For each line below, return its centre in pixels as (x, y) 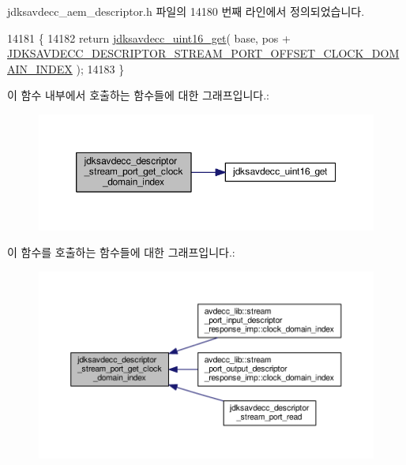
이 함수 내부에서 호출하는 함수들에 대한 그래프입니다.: (138, 95)
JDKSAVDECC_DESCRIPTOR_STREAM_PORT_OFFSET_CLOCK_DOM (203, 53)
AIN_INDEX (40, 68)
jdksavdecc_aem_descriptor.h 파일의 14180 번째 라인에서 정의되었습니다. (186, 11)
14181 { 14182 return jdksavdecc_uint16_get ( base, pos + (149, 37)
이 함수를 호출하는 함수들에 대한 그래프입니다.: (121, 252)
